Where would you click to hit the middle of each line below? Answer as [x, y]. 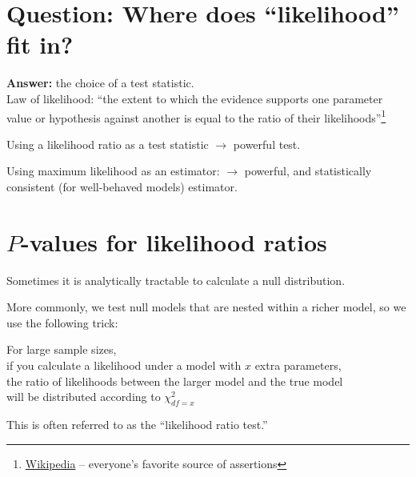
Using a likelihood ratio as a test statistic [108, 144]
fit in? [40, 44]
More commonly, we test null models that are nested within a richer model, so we [206, 307]
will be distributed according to [84, 397]
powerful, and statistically [308, 171]
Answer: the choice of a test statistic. [100, 83]
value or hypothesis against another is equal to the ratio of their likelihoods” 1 [196, 116]
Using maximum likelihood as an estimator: [113, 171]
